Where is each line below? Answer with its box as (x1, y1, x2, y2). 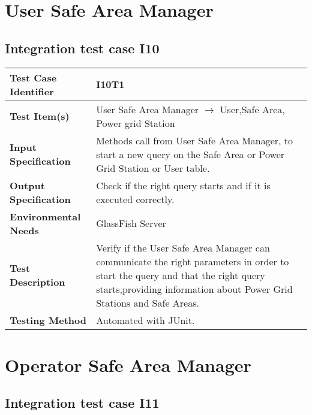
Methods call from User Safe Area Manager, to (96, 133, 293, 147)
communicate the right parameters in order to (96, 254, 289, 268)
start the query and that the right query (96, 268, 265, 282)
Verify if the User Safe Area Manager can (96, 240, 270, 255)
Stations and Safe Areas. (96, 295, 199, 310)
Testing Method (10, 313, 86, 327)
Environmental (10, 209, 81, 223)
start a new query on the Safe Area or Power (96, 147, 285, 161)
